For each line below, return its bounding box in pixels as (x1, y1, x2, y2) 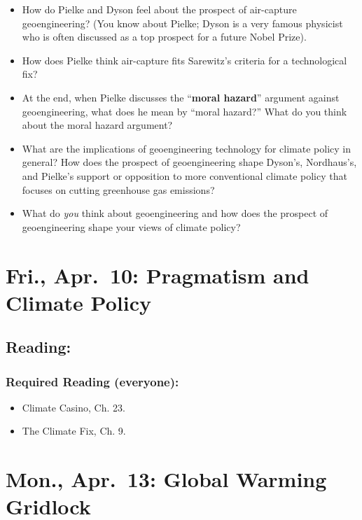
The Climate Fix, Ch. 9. (22, 423, 126, 438)
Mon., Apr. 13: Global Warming (6, 465, 327, 493)
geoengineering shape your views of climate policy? (22, 219, 241, 234)
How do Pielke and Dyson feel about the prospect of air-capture (22, 2, 297, 16)
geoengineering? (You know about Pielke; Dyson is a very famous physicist (22, 15, 343, 30)
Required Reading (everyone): (6, 372, 179, 390)
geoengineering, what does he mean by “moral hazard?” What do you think (22, 104, 347, 118)
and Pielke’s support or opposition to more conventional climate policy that (22, 168, 347, 183)
